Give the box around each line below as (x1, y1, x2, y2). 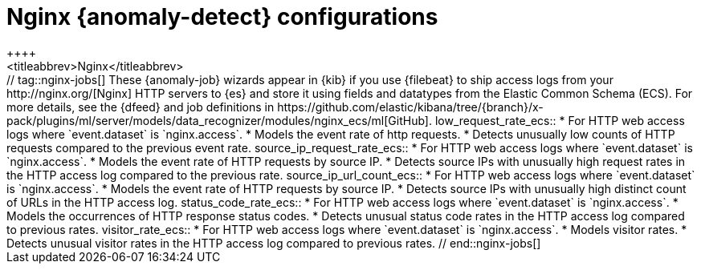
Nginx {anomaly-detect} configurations (6, 3, 438, 30)
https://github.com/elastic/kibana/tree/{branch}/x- (277, 99, 544, 114)
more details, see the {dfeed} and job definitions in (6, 99, 275, 114)
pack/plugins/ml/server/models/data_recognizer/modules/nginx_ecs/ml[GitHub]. (6, 113, 433, 127)
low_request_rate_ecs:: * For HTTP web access (434, 113, 685, 127)
